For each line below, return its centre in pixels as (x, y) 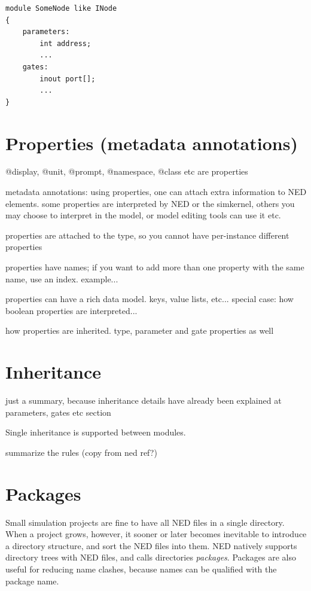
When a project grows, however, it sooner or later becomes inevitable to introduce (156, 534)
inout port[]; (68, 79)
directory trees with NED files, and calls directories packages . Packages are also (151, 557)
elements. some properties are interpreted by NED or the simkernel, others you (150, 203)
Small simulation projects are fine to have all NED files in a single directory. (145, 522)
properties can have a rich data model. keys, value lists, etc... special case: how (150, 299)
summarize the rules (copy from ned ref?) (81, 452)
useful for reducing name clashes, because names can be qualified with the (141, 569)
